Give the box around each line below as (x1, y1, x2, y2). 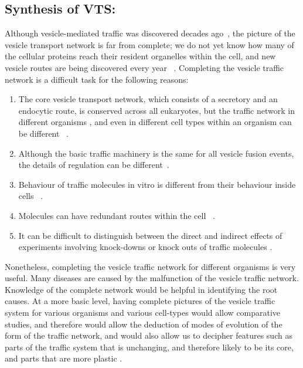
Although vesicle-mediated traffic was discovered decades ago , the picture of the (5, 27, 295, 39)
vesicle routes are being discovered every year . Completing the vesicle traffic (5, 61, 284, 73)
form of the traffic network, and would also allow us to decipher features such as (5, 329, 292, 342)
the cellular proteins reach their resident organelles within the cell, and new (5, 50, 276, 62)
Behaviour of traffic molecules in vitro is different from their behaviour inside (18, 178, 296, 190)
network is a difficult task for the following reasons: (5, 73, 189, 85)
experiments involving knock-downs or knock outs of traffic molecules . (18, 241, 273, 253)
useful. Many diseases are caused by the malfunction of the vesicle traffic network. (5, 272, 299, 284)
